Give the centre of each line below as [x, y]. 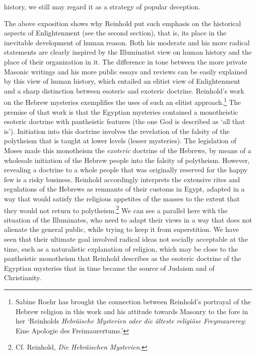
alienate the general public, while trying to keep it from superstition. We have [122, 229]
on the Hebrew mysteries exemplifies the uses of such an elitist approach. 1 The [123, 101]
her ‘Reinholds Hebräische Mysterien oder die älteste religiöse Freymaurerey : [131, 321]
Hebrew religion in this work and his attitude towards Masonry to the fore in [132, 311]
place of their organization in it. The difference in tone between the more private [126, 61]
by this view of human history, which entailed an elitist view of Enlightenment [122, 81]
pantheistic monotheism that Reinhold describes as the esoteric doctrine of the [123, 258]
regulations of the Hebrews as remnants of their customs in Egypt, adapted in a [124, 189]
